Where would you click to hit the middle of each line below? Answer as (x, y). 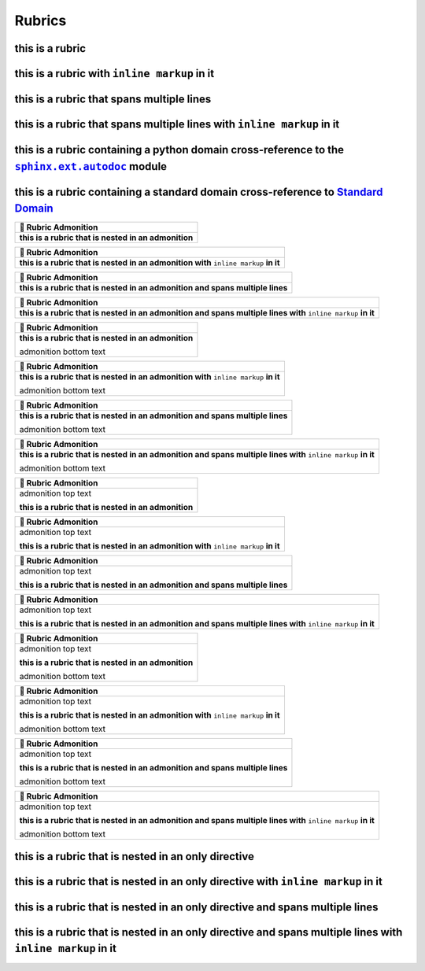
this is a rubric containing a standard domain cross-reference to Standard (199, 192)
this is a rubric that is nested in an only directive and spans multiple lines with (209, 932)
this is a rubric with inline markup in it (115, 74)
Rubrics (41, 20)
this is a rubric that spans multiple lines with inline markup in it (177, 125)
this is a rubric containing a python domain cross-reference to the (179, 150)
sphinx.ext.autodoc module (91, 166)
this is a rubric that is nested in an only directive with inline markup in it (199, 881)
